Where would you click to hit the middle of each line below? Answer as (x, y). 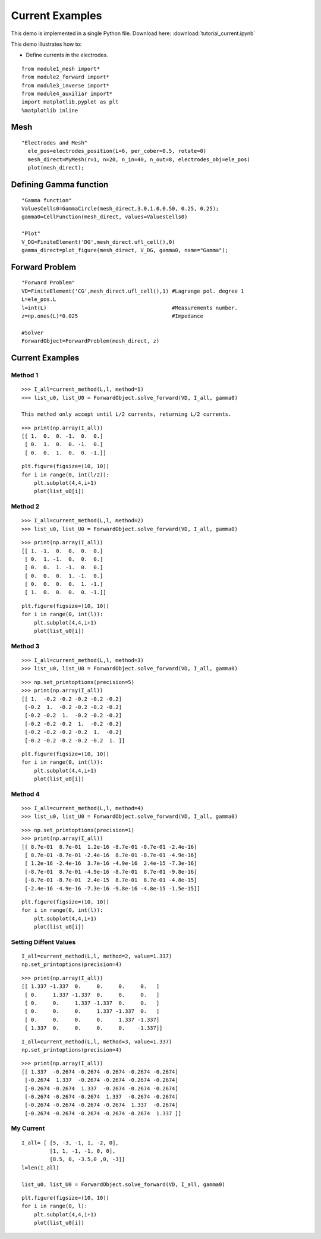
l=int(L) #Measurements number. (130, 308)
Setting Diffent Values (43, 942)
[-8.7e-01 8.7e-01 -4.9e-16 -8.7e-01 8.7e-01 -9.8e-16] (111, 872)
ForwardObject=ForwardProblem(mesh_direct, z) (91, 341)
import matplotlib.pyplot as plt (70, 102)
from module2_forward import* (66, 77)
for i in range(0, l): (55, 1206)
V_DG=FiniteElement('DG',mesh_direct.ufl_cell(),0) (98, 242)
